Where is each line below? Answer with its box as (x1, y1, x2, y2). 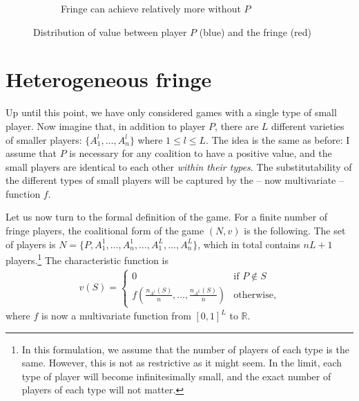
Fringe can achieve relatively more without (61, 1, 241, 15)
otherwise (233, 290, 273, 300)
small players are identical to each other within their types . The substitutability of (6, 159, 352, 174)
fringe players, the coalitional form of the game (6, 223, 204, 238)
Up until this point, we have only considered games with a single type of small (6, 105, 337, 120)
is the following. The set (244, 223, 346, 238)
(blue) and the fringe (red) (199, 24, 312, 39)
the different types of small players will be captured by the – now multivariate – (6, 173, 344, 187)
